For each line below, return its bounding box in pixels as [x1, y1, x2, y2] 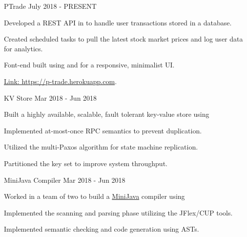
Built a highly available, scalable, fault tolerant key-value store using [4, 109, 209, 119]
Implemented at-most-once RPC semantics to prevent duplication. [4, 125, 202, 135]
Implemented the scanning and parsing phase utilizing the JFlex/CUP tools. [4, 207, 233, 217]
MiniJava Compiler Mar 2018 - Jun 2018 [4, 174, 125, 185]
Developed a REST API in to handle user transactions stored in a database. [4, 17, 232, 27]
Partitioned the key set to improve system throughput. [4, 158, 167, 168]
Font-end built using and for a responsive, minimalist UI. [4, 60, 175, 70]
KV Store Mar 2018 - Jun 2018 [4, 92, 97, 103]
